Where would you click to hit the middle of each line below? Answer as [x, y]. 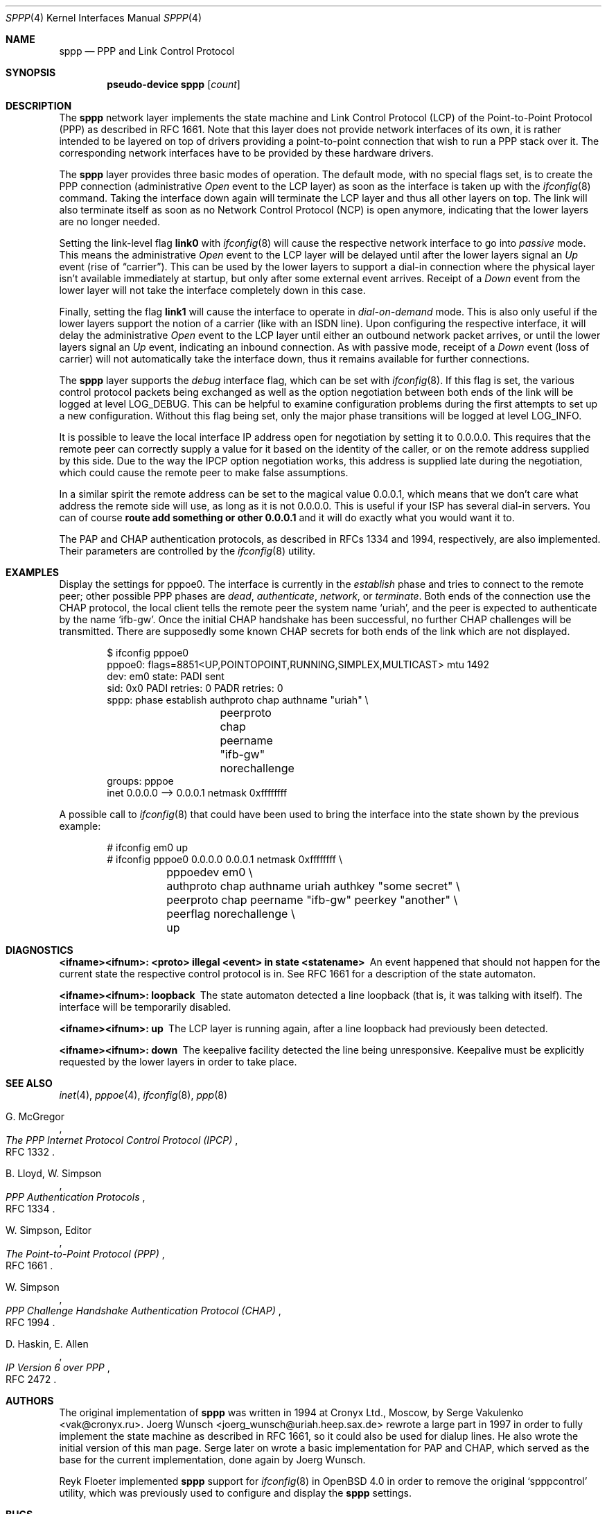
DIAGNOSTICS [39, 950]
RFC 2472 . [31, 1379]
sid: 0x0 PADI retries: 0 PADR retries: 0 [195, 688]
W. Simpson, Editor [49, 1230]
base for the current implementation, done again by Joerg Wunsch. [212, 1460]
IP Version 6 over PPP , [58, 1367]
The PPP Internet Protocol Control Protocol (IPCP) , [122, 1140]
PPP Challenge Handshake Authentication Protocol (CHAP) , [143, 1311]
